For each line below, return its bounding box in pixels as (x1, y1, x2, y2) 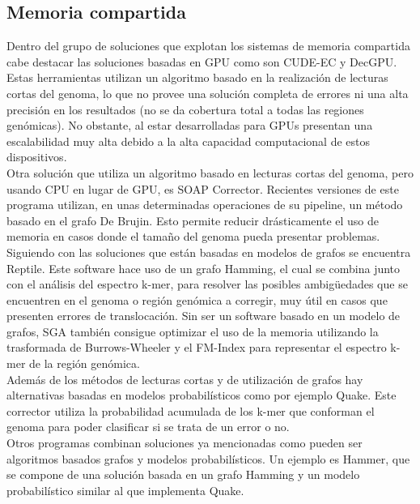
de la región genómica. (29, 355, 140, 372)
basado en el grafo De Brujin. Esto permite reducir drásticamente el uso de (6, 211, 379, 229)
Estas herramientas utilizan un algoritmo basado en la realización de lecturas (6, 69, 388, 86)
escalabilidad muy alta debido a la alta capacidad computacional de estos (6, 132, 371, 149)
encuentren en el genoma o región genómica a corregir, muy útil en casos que (6, 291, 388, 308)
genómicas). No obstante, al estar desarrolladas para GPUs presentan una (6, 117, 373, 134)
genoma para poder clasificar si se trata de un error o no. (6, 418, 290, 435)
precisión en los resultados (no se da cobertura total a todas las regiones (6, 100, 364, 117)
